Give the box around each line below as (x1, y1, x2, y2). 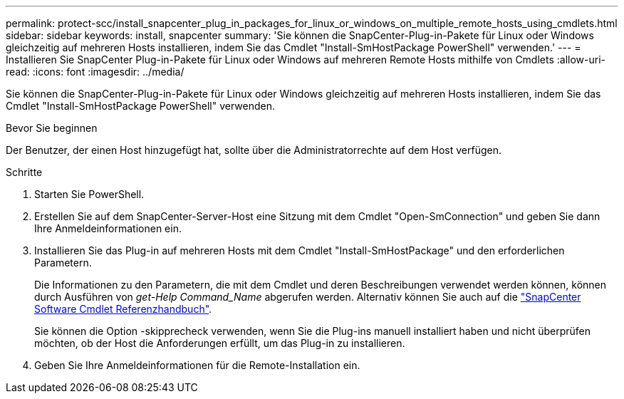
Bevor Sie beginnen (6, 122, 98, 134)
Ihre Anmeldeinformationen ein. (34, 222, 182, 234)
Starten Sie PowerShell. (34, 188, 145, 200)
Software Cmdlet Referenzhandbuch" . (34, 303, 212, 315)
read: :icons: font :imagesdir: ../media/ (6, 66, 184, 78)
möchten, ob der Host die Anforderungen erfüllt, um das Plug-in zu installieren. (34, 337, 405, 349)
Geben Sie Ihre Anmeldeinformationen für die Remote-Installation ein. (34, 359, 360, 371)
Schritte (6, 166, 43, 178)
